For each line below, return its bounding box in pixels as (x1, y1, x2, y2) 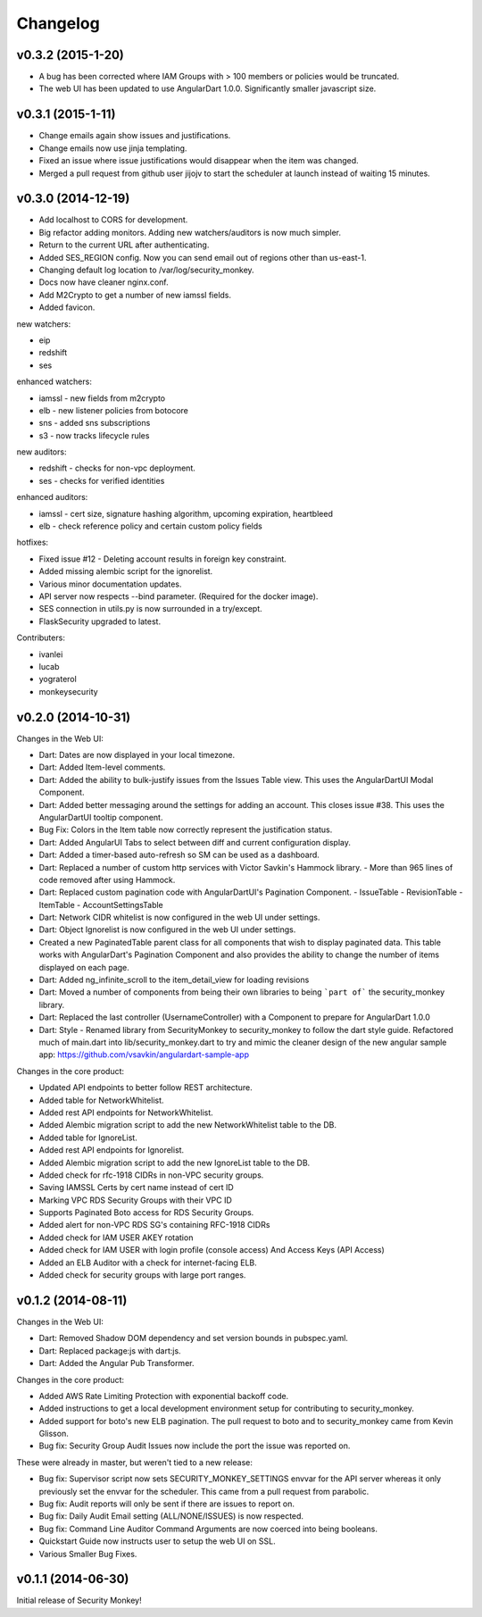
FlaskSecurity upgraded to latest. (38, 616, 161, 627)
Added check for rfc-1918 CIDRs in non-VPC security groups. (38, 1170, 264, 1180)
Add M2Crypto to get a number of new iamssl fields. (38, 289, 232, 300)
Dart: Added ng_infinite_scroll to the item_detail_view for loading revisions (38, 974, 310, 986)
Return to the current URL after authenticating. (38, 239, 210, 250)
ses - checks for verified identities (38, 475, 165, 486)
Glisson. (38, 1429, 69, 1439)
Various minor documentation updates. (38, 579, 182, 589)
